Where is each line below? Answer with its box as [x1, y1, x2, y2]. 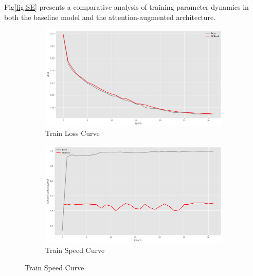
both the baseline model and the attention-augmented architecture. [4, 11, 216, 22]
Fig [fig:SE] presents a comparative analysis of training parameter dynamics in [4, 2, 249, 12]
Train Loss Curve [45, 128, 100, 139]
